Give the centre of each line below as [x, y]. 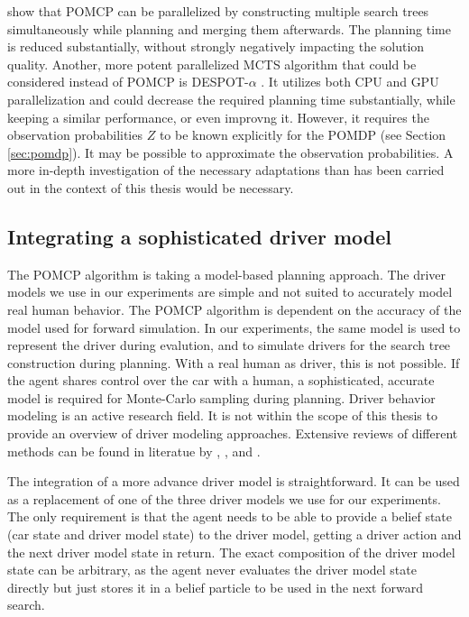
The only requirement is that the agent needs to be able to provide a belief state [230, 516]
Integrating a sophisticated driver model [199, 236]
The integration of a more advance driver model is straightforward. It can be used [234, 481]
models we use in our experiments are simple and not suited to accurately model [230, 292]
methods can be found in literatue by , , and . [134, 451]
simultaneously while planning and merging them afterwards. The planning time [229, 28]
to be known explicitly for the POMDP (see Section [303, 135]
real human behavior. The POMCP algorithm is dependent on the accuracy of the [234, 309]
